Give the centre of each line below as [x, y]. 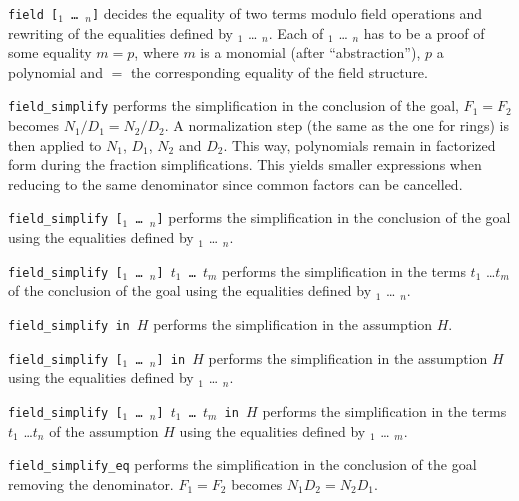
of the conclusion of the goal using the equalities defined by [190, 290]
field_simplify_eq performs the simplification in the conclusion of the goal [242, 464]
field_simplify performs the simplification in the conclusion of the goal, [233, 105]
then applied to [55, 144]
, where [156, 52]
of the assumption [104, 430]
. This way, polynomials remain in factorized [359, 144]
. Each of [296, 32]
